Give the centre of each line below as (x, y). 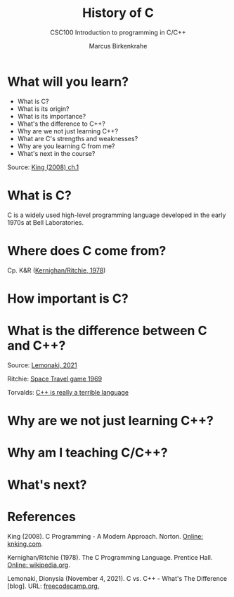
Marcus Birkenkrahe (118, 46)
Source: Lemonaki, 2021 (42, 365)
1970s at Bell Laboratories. (46, 222)
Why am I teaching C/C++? (87, 453)
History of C (118, 13)
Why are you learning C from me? (66, 146)
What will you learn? (68, 81)
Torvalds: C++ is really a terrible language (68, 392)
